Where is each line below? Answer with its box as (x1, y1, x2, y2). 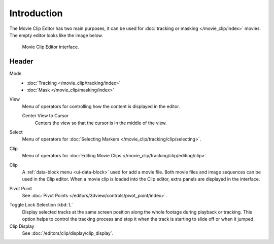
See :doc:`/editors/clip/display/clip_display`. (22, 230, 114, 236)
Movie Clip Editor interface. (22, 44, 79, 50)
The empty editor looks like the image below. (9, 32, 104, 38)
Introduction (9, 8, 63, 19)
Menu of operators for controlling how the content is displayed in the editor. (22, 103, 180, 109)
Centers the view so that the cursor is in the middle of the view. (35, 120, 167, 126)
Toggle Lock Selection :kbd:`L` (9, 202, 74, 208)
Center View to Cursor (22, 113, 69, 119)
